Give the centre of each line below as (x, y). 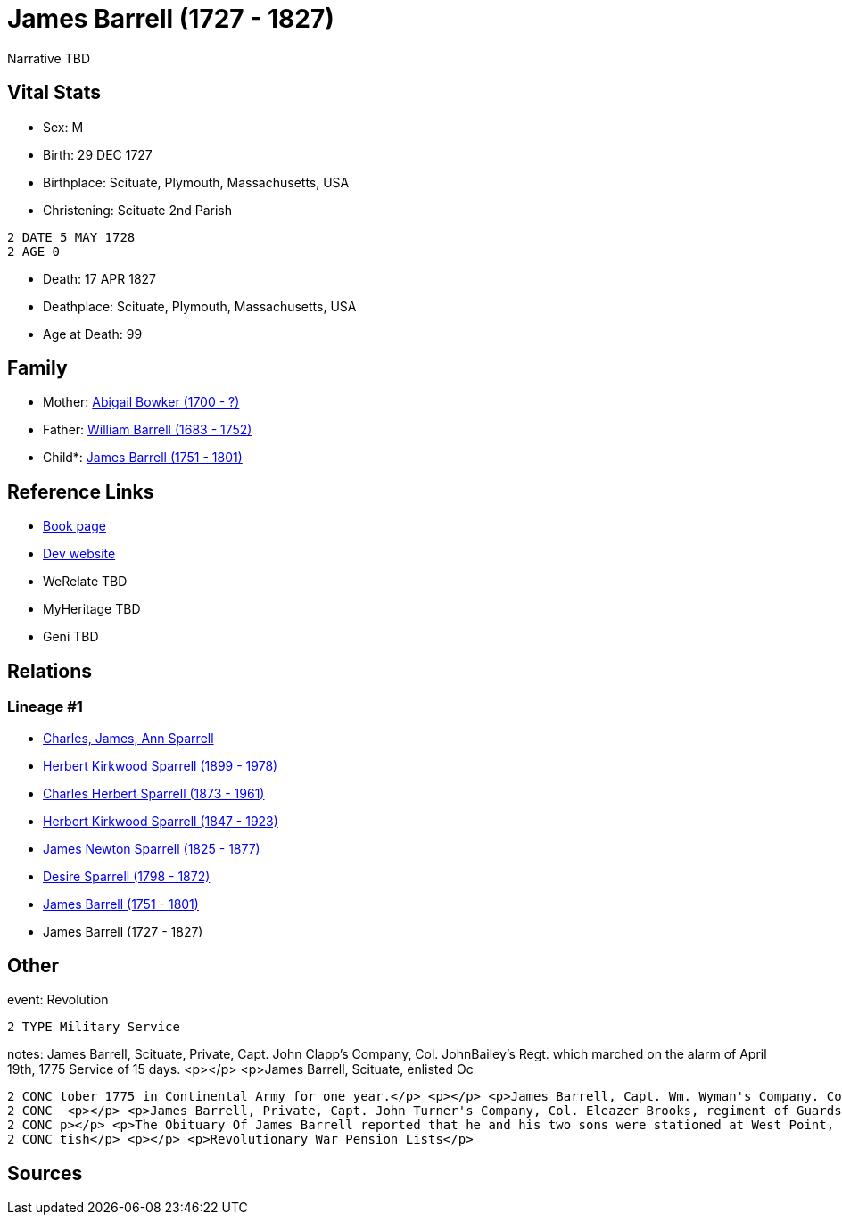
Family (37, 368)
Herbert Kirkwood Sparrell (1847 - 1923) (161, 821)
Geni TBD (71, 637)
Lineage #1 (45, 707)
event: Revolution (58, 1000)
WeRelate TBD (85, 582)
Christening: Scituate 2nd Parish (138, 210)
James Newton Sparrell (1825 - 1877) (152, 848)
